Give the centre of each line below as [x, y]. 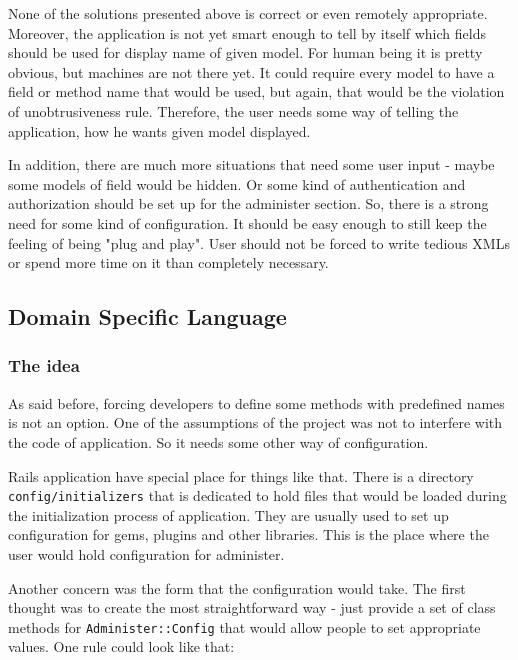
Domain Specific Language [147, 316]
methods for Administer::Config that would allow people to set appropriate [244, 626]
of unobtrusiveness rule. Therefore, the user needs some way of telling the [233, 110]
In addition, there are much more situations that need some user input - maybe [251, 164]
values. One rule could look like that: [121, 646]
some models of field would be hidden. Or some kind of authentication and [237, 183]
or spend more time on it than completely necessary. [168, 262]
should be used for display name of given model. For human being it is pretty [245, 52]
